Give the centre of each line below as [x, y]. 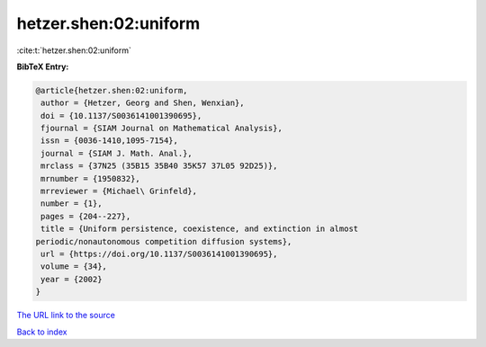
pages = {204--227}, [86, 216]
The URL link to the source [66, 316]
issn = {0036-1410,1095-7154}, [110, 141]
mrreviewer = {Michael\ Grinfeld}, [119, 191]
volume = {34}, [74, 267]
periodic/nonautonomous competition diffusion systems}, [164, 241]
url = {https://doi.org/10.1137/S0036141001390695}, [159, 254]
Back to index [42, 332]
